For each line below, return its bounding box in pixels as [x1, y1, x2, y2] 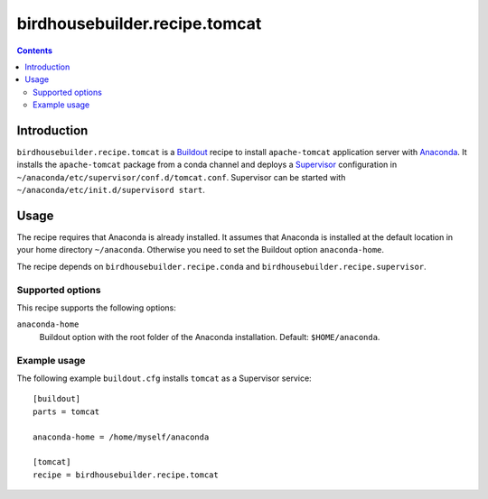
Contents [16, 45, 53, 56]
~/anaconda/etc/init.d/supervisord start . [16, 185, 205, 196]
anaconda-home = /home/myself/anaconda [33, 431, 210, 442]
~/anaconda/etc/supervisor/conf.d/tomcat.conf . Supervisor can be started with [16, 171, 346, 182]
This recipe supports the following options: [16, 302, 176, 313]
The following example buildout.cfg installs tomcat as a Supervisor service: [16, 373, 312, 383]
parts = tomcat [33, 406, 100, 417]
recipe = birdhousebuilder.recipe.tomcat [33, 469, 219, 480]
